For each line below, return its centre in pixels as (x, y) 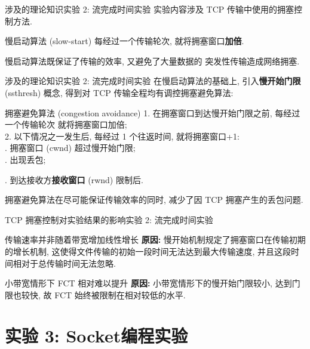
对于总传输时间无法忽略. (68, 263)
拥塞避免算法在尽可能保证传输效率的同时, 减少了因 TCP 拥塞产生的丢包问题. (154, 200)
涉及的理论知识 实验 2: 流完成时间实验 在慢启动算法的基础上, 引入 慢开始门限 (153, 81)
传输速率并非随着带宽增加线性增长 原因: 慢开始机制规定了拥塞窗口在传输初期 (155, 240)
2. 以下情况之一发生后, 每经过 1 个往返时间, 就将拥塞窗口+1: (122, 136)
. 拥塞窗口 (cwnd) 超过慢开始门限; (70, 148)
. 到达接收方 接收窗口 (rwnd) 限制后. (74, 179)
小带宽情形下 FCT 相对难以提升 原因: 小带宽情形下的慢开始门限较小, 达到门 (153, 283)
